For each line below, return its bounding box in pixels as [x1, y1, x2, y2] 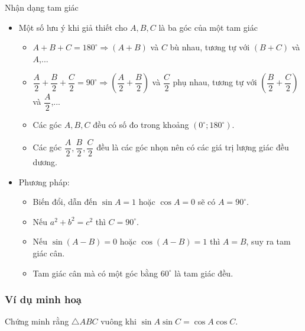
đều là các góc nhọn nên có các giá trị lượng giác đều [96, 141, 289, 153]
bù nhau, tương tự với [170, 41, 250, 53]
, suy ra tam [246, 235, 291, 248]
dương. [33, 156, 57, 168]
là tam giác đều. [174, 266, 233, 279]
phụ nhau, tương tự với [173, 76, 257, 88]
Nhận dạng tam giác [5, 1, 79, 13]
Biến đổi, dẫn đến [33, 195, 98, 208]
